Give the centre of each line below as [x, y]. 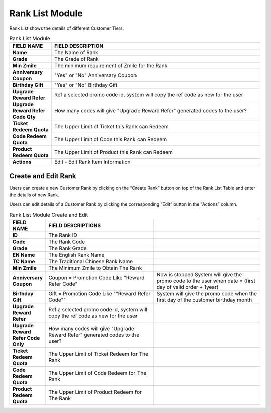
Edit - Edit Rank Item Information [93, 162]
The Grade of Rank [77, 59]
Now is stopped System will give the [199, 275]
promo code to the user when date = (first [206, 281]
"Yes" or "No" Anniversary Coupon [96, 75]
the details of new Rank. [34, 195]
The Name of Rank [77, 53]
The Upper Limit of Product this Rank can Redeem [113, 152]
